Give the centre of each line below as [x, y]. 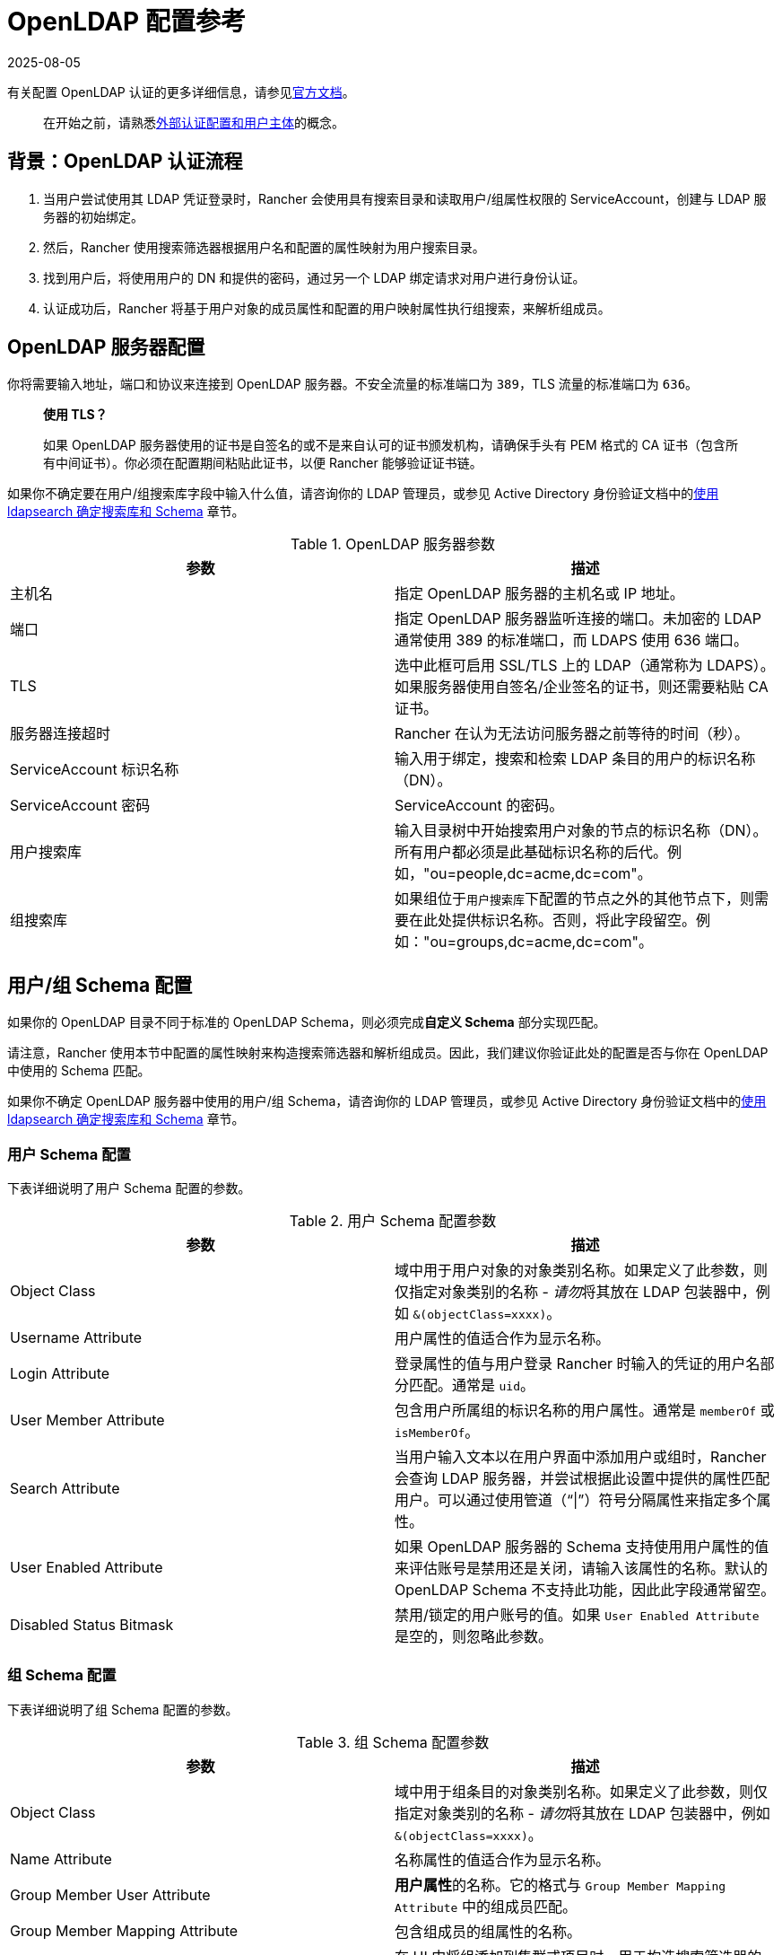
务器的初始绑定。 [93, 216]
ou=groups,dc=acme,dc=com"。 [541, 942]
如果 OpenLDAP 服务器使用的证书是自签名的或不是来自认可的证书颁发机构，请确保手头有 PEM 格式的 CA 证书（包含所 [391, 445]
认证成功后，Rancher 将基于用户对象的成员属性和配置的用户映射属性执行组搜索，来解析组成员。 [327, 308]
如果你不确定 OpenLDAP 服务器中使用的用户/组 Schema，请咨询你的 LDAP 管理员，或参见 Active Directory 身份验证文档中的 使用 [387, 1101]
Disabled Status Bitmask [92, 1625]
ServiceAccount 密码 [80, 806]
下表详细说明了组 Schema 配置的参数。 [123, 1709]
